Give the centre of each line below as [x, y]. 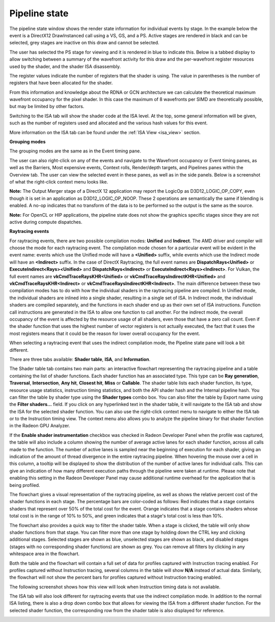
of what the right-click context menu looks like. [59, 182]
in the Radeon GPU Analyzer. [40, 426]
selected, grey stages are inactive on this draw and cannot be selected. [85, 43]
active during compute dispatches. [46, 222]
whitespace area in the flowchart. [45, 554]
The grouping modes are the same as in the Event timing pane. [75, 151]
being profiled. [25, 485]
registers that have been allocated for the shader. [61, 83]
